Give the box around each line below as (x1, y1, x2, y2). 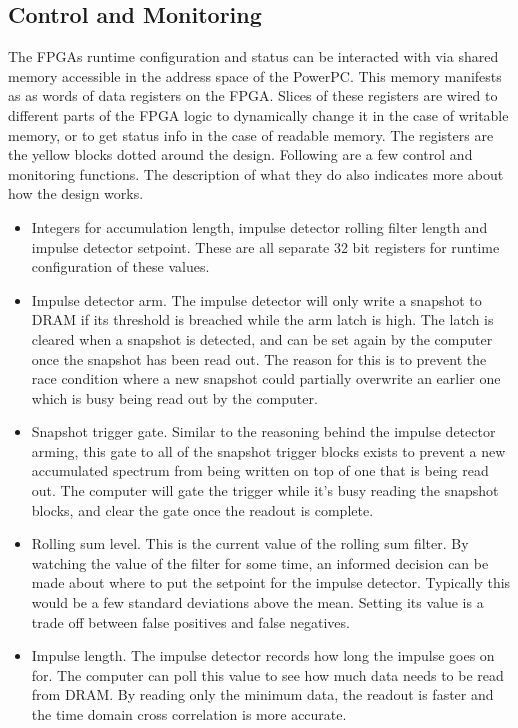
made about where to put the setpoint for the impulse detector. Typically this (31, 572, 511, 593)
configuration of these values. (31, 256, 210, 277)
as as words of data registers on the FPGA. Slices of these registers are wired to (8, 85, 498, 106)
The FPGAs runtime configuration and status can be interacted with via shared (8, 46, 499, 67)
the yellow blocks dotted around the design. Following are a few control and (8, 144, 473, 165)
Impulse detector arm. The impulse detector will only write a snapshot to (31, 289, 482, 310)
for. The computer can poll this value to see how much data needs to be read (31, 664, 504, 685)
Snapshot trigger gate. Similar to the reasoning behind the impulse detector (31, 421, 496, 442)
